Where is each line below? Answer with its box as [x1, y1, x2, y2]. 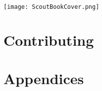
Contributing [3, 30, 94, 50]
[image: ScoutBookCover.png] [3, 3, 100, 10]
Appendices [3, 68, 84, 89]
